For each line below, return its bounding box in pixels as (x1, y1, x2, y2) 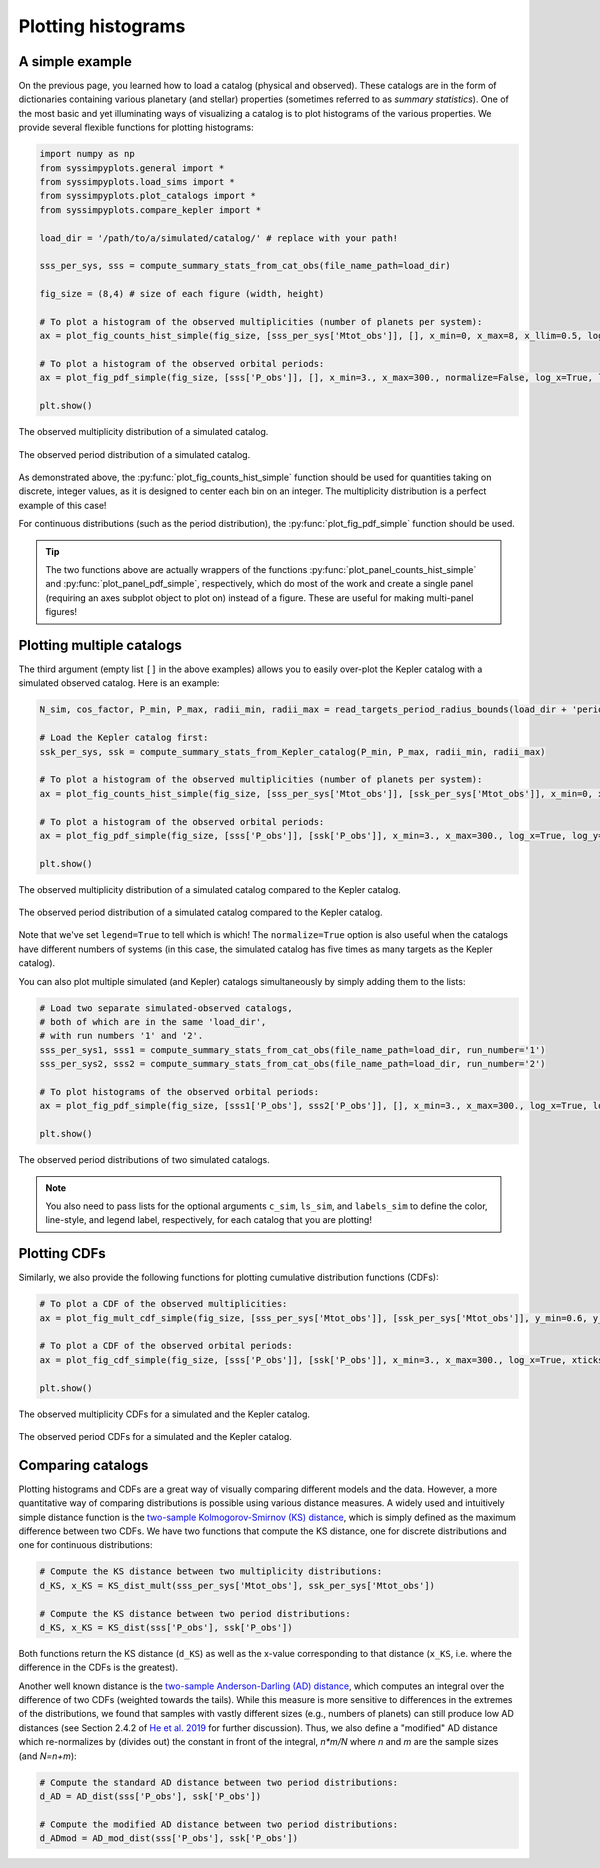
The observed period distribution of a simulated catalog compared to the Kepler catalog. (18, 906, 384, 919)
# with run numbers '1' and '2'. (39, 1030, 204, 1042)
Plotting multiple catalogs (18, 636, 182, 654)
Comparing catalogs (18, 1456, 149, 1474)
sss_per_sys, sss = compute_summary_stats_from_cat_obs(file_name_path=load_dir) (39, 260, 452, 272)
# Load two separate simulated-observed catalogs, (39, 1002, 294, 1014)
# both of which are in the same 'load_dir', (39, 1016, 267, 1028)
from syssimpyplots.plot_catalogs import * (39, 190, 257, 202)
